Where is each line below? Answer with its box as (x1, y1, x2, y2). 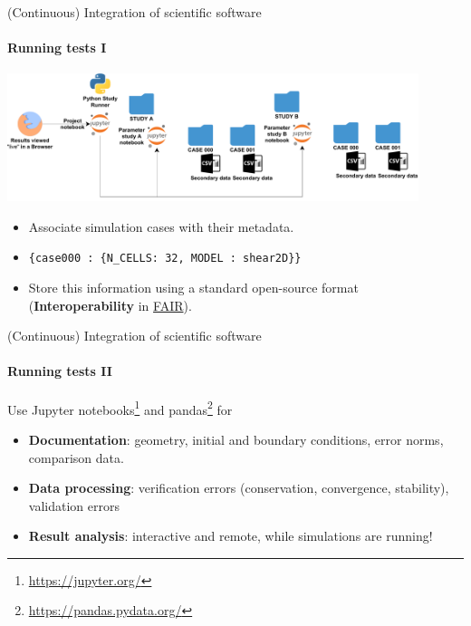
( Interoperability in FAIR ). (28, 295, 192, 314)
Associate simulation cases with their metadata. (28, 217, 294, 236)
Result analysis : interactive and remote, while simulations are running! (28, 526, 433, 545)
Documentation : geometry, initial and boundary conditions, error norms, (28, 429, 444, 448)
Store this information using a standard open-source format (28, 278, 359, 297)
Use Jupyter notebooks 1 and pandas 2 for (7, 397, 233, 419)
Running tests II (7, 361, 112, 380)
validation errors (28, 496, 120, 515)
